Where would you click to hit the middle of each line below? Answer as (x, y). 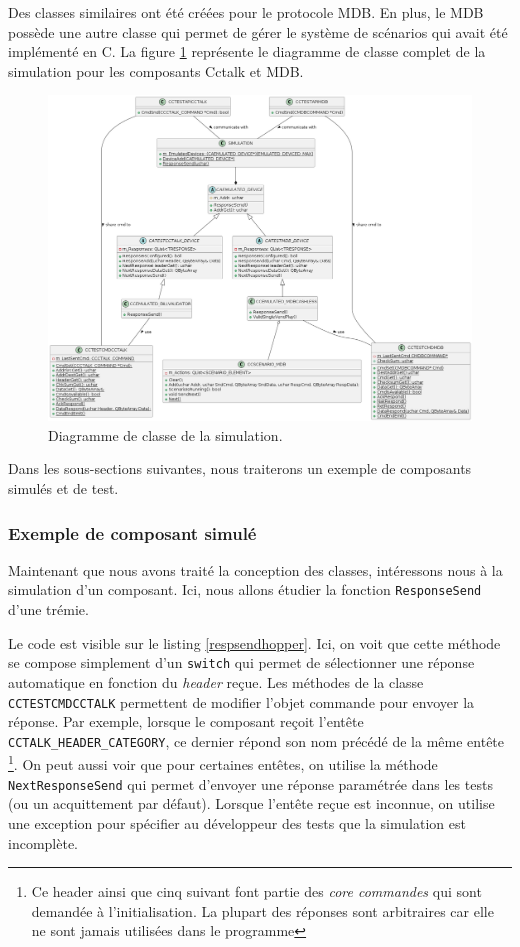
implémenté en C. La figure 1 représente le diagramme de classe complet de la (247, 51)
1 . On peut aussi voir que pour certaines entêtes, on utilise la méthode (223, 763)
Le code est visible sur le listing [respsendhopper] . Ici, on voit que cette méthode (254, 642)
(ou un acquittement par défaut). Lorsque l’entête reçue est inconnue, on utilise (251, 803)
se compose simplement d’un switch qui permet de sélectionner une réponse (241, 662)
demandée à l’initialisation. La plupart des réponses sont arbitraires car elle (262, 910)
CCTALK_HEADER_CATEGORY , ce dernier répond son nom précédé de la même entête (256, 740)
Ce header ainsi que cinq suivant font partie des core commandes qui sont (256, 891)
